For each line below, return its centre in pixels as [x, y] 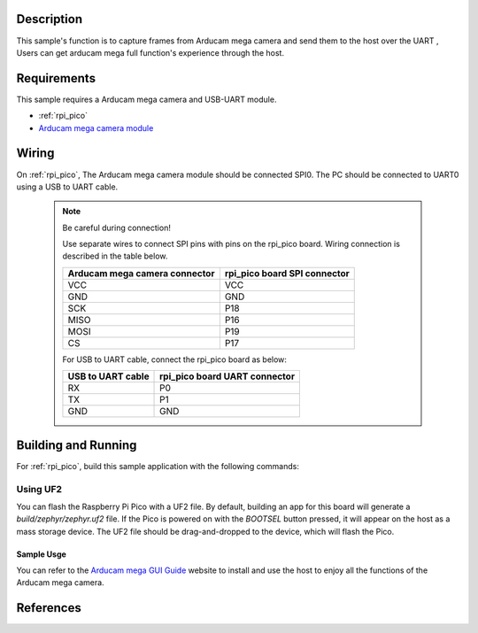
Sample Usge [41, 554]
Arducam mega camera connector [141, 273]
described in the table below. [115, 256]
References [49, 608]
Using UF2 [39, 489]
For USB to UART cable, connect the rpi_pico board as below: [175, 359]
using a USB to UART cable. [67, 187]
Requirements [56, 78]
